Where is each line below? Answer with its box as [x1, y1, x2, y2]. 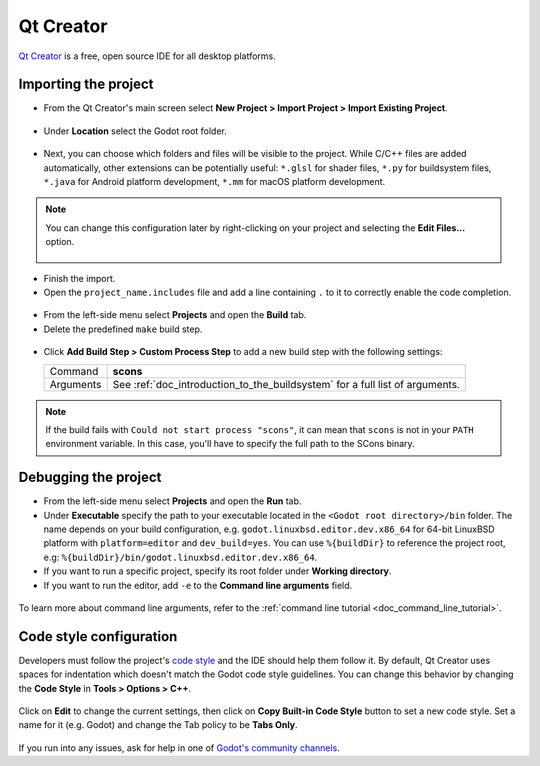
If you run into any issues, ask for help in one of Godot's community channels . [18, 741, 340, 754]
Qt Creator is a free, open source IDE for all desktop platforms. [18, 50, 276, 62]
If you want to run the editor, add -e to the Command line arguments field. [43, 579, 353, 591]
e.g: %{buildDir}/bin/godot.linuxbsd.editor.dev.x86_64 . [43, 551, 318, 563]
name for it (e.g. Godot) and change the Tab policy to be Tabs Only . [18, 719, 299, 731]
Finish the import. [43, 272, 116, 284]
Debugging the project [18, 469, 162, 486]
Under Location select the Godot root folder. [43, 125, 227, 137]
